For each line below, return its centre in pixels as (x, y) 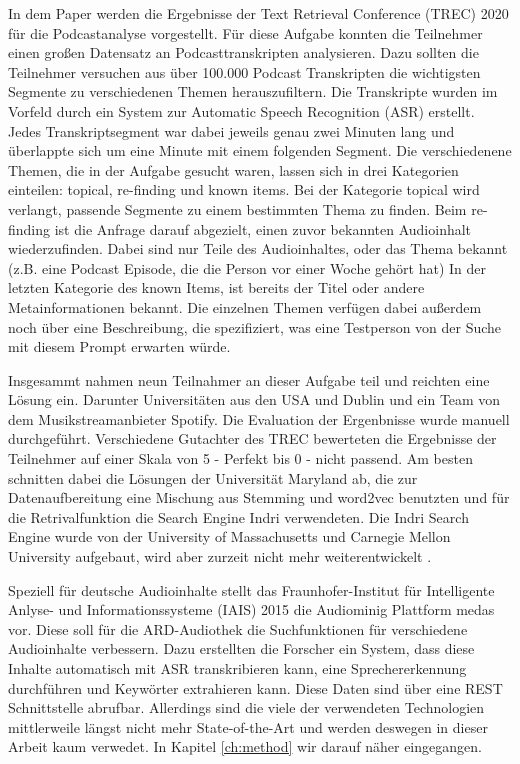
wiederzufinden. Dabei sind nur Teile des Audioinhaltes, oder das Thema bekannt (258, 248)
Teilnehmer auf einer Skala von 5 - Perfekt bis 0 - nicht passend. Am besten (240, 458)
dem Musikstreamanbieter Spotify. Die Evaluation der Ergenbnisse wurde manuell (259, 418)
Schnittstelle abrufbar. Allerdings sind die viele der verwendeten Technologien (246, 707)
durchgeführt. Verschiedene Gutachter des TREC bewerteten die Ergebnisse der (252, 438)
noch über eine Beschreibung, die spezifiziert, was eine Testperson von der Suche (255, 326)
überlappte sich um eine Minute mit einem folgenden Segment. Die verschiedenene (260, 150)
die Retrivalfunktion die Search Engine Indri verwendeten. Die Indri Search (238, 516)
